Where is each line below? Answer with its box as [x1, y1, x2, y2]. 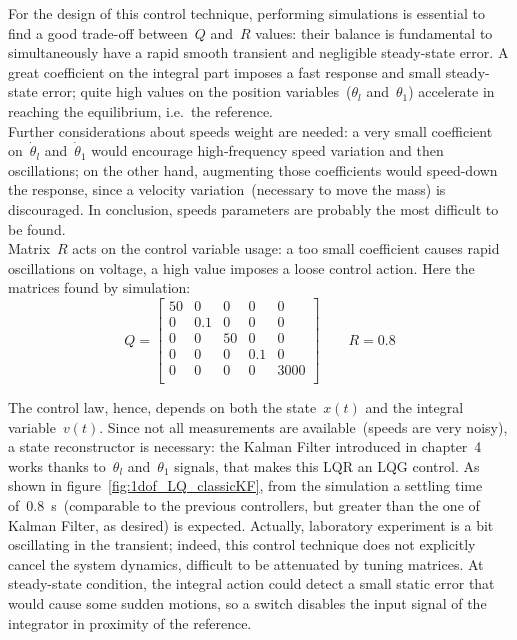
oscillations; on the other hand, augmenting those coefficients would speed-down [8, 159, 498, 180]
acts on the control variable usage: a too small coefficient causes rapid [72, 238, 500, 259]
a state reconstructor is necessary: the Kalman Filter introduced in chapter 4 [8, 436, 482, 457]
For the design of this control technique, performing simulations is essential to [8, 3, 485, 23]
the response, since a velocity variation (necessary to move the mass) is [8, 179, 446, 200]
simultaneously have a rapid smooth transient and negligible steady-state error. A [8, 42, 509, 63]
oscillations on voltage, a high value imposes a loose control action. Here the [8, 257, 475, 278]
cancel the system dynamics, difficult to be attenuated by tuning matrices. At [8, 553, 484, 574]
